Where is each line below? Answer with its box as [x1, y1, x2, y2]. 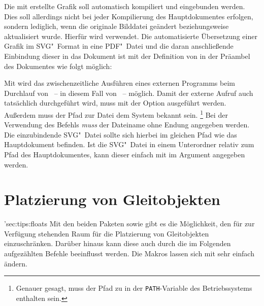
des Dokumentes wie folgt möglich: [4, 60, 112, 71]
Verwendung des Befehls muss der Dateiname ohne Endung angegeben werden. [4, 119, 250, 130]
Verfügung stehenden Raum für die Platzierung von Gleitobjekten [4, 228, 209, 239]
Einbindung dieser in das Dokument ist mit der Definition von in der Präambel [4, 50, 250, 61]
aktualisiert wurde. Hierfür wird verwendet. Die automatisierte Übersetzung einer [4, 30, 257, 41]
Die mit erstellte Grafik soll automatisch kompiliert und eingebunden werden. [4, 1, 245, 11]
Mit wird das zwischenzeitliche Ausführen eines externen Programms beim [4, 78, 235, 88]
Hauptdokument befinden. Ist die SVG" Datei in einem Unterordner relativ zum [4, 139, 254, 150]
